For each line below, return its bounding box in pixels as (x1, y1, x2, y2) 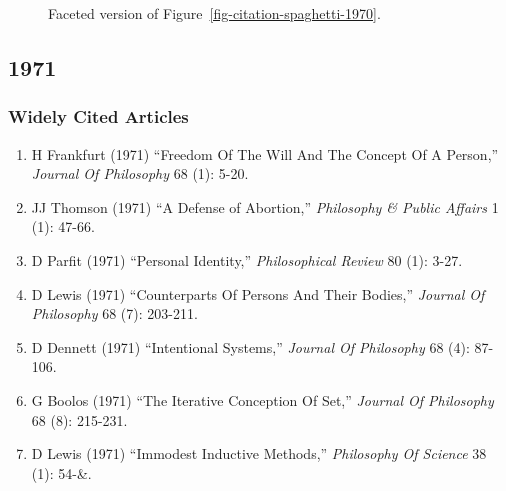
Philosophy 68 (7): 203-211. (31, 303, 198, 324)
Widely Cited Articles (8, 104, 189, 129)
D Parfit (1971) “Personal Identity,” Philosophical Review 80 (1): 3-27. (31, 249, 463, 270)
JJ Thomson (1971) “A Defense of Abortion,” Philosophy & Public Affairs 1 (31, 196, 499, 217)
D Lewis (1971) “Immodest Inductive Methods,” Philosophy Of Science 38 (31, 443, 487, 464)
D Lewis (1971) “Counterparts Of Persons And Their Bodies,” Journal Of (31, 283, 485, 304)
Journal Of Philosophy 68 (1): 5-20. (31, 163, 249, 184)
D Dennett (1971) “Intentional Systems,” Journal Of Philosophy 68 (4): (31, 336, 470, 357)
